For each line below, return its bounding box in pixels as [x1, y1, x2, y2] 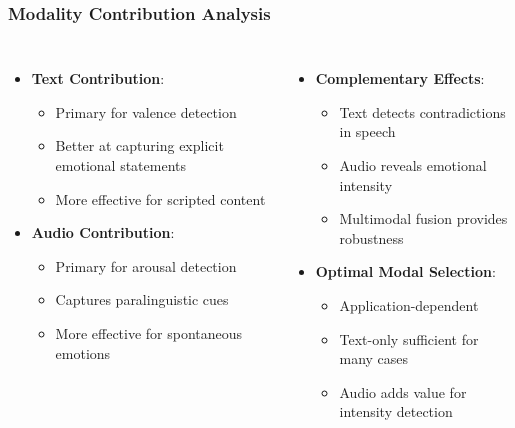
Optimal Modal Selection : [315, 261, 496, 282]
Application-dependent [339, 294, 479, 315]
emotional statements [55, 155, 187, 175]
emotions [55, 342, 111, 363]
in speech [339, 121, 396, 142]
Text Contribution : [31, 68, 165, 89]
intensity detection [339, 401, 453, 422]
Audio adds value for [339, 381, 467, 402]
